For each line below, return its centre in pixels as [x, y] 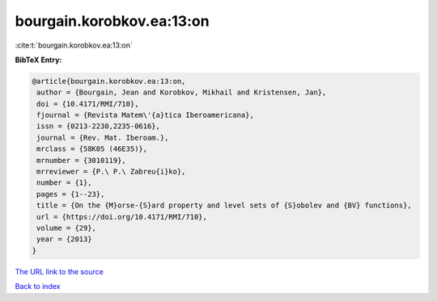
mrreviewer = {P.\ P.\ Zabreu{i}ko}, [111, 172]
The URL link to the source [59, 271]
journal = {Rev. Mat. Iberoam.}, [103, 138]
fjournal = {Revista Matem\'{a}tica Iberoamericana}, [145, 115]
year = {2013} [64, 239]
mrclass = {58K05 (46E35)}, [92, 149]
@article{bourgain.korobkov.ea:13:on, [109, 81]
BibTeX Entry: [38, 60]
